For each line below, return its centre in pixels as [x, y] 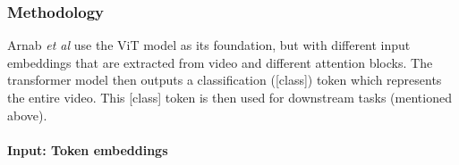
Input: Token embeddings [88, 149]
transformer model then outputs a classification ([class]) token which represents [225, 80]
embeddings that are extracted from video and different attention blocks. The [220, 62]
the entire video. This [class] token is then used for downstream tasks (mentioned [229, 97]
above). [27, 115]
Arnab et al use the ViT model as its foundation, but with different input [209, 45]
